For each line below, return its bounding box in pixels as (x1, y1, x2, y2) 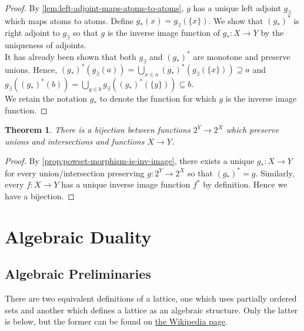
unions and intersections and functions (5, 135, 145, 147)
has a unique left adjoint (193, 2, 281, 14)
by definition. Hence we (203, 178, 288, 190)
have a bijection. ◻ (5, 189, 75, 202)
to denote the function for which (99, 92, 216, 105)
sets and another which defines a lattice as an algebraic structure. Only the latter (5, 303, 298, 316)
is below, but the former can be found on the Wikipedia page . (5, 315, 228, 327)
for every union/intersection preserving (5, 166, 145, 179)
